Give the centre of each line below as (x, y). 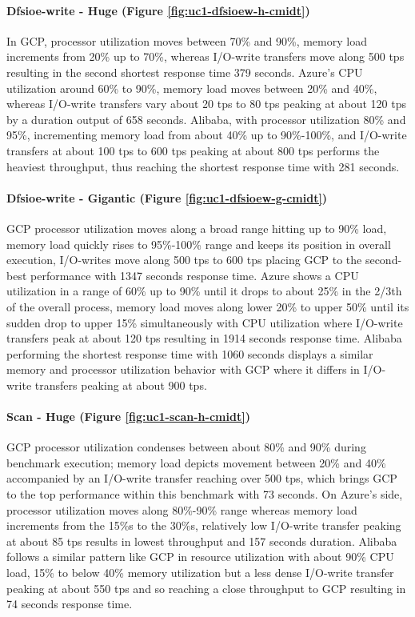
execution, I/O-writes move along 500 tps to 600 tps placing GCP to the (184, 260)
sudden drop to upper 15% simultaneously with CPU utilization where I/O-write (205, 322)
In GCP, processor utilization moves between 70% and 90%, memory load (187, 40)
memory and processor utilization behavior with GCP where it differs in (183, 369)
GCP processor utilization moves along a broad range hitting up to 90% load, (197, 228)
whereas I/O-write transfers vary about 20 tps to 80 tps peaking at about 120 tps (206, 104)
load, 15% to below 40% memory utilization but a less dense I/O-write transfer (200, 573)
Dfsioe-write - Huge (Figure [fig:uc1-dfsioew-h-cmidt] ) (158, 10)
